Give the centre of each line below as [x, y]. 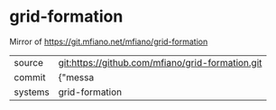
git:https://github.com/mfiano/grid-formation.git [160, 62]
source [28, 62]
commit [30, 77]
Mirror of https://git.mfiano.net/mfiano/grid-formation [109, 41]
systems [32, 92]
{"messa [76, 77]
